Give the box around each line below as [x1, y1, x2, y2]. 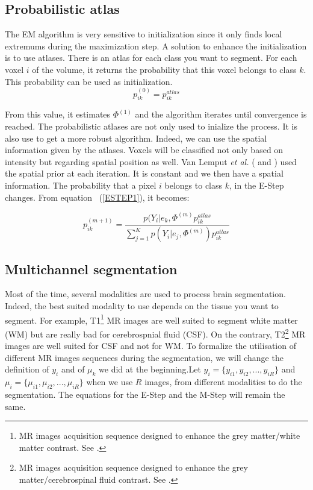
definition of [5, 363, 49, 375]
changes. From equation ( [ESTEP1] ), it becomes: [5, 190, 190, 203]
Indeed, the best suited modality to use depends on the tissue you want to [5, 300, 279, 312]
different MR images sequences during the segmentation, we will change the [5, 351, 284, 363]
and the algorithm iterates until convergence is [135, 108, 307, 121]
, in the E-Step [229, 178, 284, 191]
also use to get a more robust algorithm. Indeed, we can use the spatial [5, 131, 267, 144]
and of [61, 363, 85, 375]
